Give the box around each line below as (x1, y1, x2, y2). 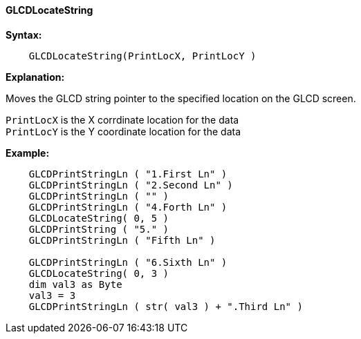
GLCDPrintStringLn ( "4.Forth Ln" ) (28, 201, 228, 213)
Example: (6, 146, 50, 159)
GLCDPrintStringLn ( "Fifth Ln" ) (28, 234, 216, 246)
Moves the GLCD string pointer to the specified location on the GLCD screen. (6, 92, 356, 104)
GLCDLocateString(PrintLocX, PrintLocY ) (28, 50, 257, 61)
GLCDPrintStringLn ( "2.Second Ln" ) (28, 179, 233, 191)
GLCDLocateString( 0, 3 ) (28, 267, 169, 279)
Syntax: (6, 28, 42, 41)
